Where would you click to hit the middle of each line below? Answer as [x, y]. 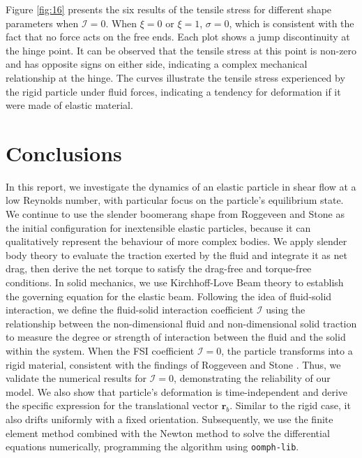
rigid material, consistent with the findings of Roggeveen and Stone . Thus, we [173, 364]
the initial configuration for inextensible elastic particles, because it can [158, 227]
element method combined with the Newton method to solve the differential [168, 433]
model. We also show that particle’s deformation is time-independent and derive [177, 391]
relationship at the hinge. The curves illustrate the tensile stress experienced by [175, 77]
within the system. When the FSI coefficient [100, 350]
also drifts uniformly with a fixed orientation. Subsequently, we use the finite [169, 419]
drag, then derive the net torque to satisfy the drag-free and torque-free [159, 268]
